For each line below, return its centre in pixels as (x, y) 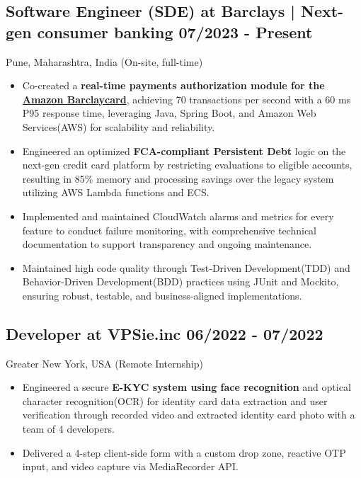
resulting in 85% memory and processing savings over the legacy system (178, 178)
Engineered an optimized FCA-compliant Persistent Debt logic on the (184, 150)
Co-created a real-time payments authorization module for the (173, 85)
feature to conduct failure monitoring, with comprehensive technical (169, 230)
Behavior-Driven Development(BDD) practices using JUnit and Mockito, (180, 281)
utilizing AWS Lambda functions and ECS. (116, 192)
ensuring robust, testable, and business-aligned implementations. (162, 295)
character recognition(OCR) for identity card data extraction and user (175, 400)
